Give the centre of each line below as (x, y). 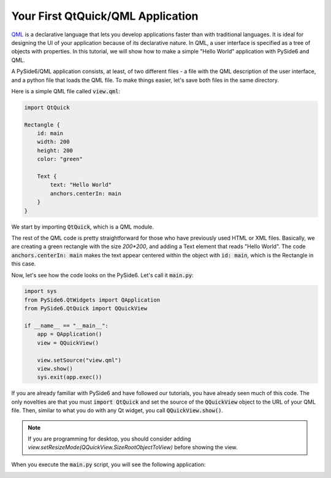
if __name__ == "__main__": (66, 326)
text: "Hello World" (81, 185)
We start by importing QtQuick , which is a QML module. (83, 227)
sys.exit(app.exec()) (70, 377)
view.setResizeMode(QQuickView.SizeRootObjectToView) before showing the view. (133, 447)
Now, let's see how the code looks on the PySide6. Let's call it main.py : (102, 275)
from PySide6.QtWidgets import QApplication (92, 300)
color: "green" (60, 159)
